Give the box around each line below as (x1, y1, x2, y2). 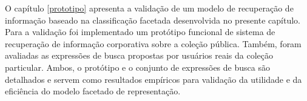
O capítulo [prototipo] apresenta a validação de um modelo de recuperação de (5, 2, 294, 14)
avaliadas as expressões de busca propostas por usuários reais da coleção (5, 49, 273, 62)
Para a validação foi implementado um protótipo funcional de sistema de (5, 25, 275, 38)
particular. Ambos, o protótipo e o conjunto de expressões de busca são (5, 60, 270, 73)
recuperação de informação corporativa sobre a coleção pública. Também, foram (5, 37, 302, 50)
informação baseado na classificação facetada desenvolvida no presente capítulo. (5, 13, 300, 26)
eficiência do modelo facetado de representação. (5, 85, 181, 97)
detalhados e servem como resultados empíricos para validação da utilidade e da (5, 73, 302, 85)
